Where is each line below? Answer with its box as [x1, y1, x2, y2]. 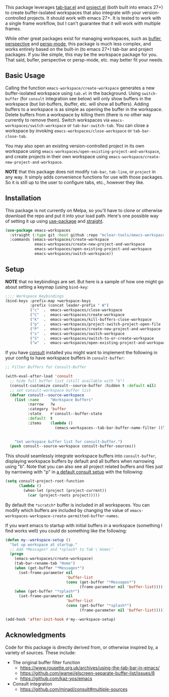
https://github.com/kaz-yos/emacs [20, 675, 93, 681]
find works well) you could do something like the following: [5, 528, 127, 534]
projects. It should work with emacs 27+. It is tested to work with [27, 15, 161, 21]
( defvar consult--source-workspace [10, 393, 84, 398]
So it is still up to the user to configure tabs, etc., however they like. [5, 179, 145, 185]
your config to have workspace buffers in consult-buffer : [5, 355, 125, 361]
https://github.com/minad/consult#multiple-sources [20, 686, 128, 692]
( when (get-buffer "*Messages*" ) [14, 565, 84, 571]
